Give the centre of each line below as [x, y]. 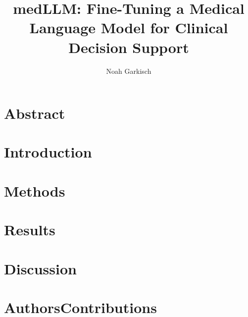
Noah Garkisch [129, 71]
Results [30, 230]
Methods [35, 190]
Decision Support [129, 47]
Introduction [48, 152]
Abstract [35, 113]
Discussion [40, 268]
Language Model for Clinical [129, 27]
